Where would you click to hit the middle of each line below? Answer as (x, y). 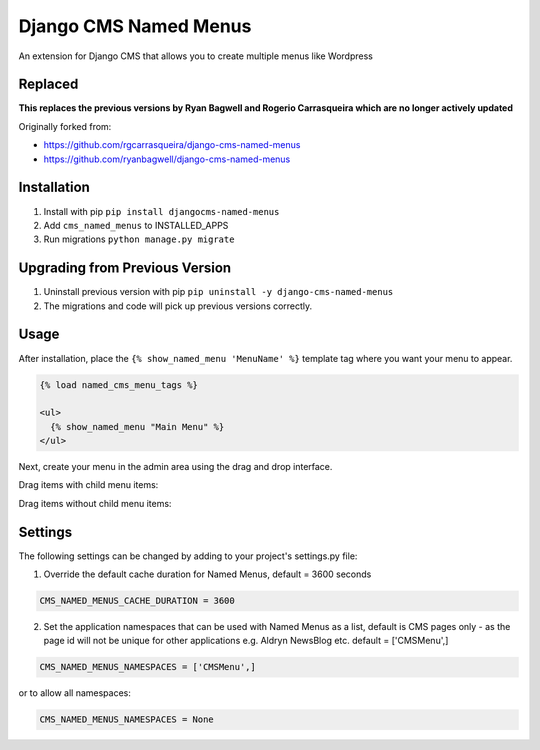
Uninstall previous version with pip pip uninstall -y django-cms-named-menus (218, 292)
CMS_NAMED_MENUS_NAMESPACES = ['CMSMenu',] (148, 667)
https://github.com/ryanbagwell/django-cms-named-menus (167, 159)
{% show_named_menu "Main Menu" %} (137, 426)
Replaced (48, 84)
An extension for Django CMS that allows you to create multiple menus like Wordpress (196, 56)
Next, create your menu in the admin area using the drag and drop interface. (175, 467)
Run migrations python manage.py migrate (139, 239)
